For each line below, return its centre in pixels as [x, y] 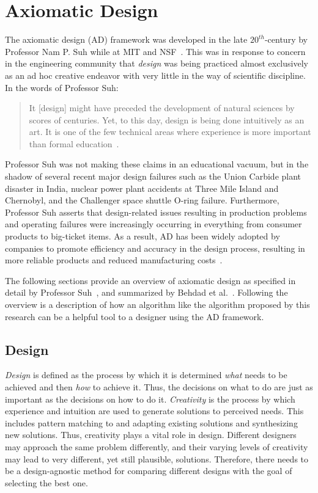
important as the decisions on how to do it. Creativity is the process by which [150, 399]
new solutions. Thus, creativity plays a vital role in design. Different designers [151, 435]
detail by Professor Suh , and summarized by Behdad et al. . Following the [146, 292]
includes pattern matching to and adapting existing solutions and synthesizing [151, 422]
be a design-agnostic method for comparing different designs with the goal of [149, 471]
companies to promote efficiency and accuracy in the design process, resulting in [155, 248]
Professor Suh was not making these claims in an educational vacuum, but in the [157, 164]
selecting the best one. [46, 482]
